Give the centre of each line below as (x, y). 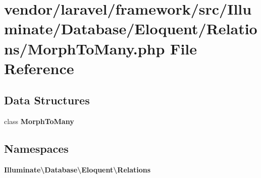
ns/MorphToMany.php (85, 48)
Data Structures (47, 100)
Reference (39, 68)
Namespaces (36, 149)
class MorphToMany (39, 121)
